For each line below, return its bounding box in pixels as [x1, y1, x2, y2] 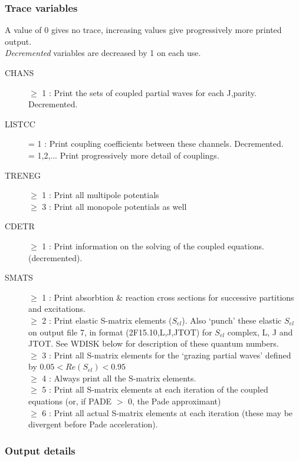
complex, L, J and [227, 325, 293, 338]
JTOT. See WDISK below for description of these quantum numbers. [28, 337, 279, 350]
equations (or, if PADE [28, 395, 112, 407]
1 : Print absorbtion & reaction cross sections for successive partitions [42, 291, 294, 303]
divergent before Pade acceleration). [28, 418, 158, 430]
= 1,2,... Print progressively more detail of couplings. [28, 149, 219, 161]
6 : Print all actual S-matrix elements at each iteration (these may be [42, 406, 293, 419]
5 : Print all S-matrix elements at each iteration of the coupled [42, 383, 268, 396]
